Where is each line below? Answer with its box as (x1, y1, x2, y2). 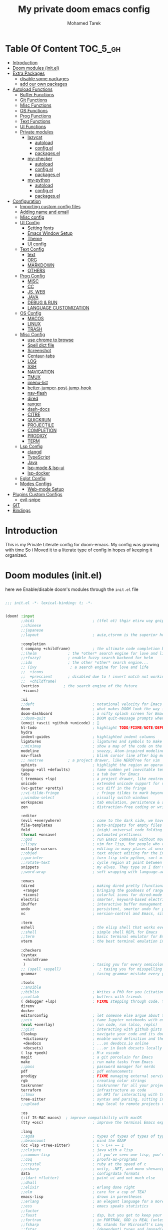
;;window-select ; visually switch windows (20, 795, 149, 800)
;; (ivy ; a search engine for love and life (20, 665, 149, 670)
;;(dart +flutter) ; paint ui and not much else (20, 1175, 155, 1181)
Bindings (12, 507, 31, 513)
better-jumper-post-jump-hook (27, 385, 91, 391)
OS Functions (19, 107, 48, 113)
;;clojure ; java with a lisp (20, 1148, 133, 1153)
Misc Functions (19, 102, 51, 108)
